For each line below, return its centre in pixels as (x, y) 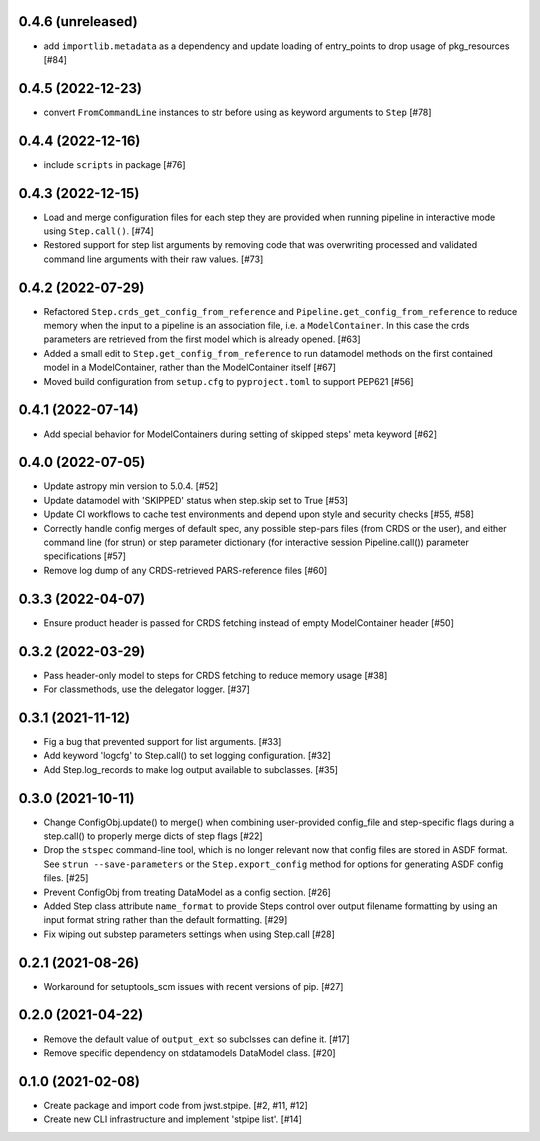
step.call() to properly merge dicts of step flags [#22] (153, 836)
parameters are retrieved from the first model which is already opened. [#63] (202, 339)
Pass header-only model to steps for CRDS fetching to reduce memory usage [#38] (215, 675)
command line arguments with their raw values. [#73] (153, 259)
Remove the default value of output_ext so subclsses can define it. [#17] (196, 1039)
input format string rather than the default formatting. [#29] (165, 920)
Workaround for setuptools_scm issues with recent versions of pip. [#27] (193, 986)
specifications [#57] (85, 556)
